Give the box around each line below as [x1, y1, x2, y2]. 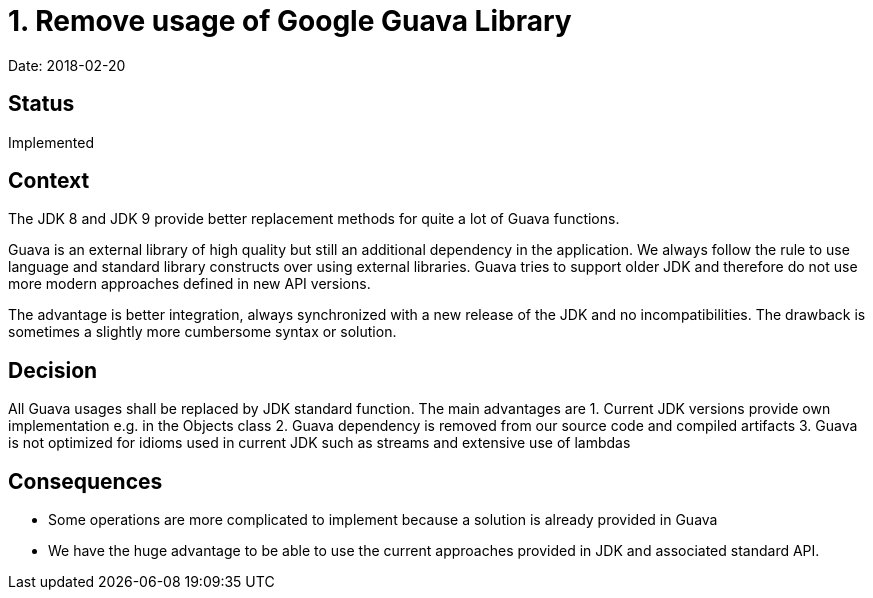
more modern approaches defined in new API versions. [8, 275, 371, 293]
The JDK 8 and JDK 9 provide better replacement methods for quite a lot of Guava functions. [8, 210, 620, 228]
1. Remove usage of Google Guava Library [8, 4, 572, 38]
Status [8, 91, 75, 117]
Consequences [8, 468, 163, 494]
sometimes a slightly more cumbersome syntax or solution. [8, 323, 397, 341]
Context [8, 168, 90, 194]
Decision [8, 357, 98, 383]
